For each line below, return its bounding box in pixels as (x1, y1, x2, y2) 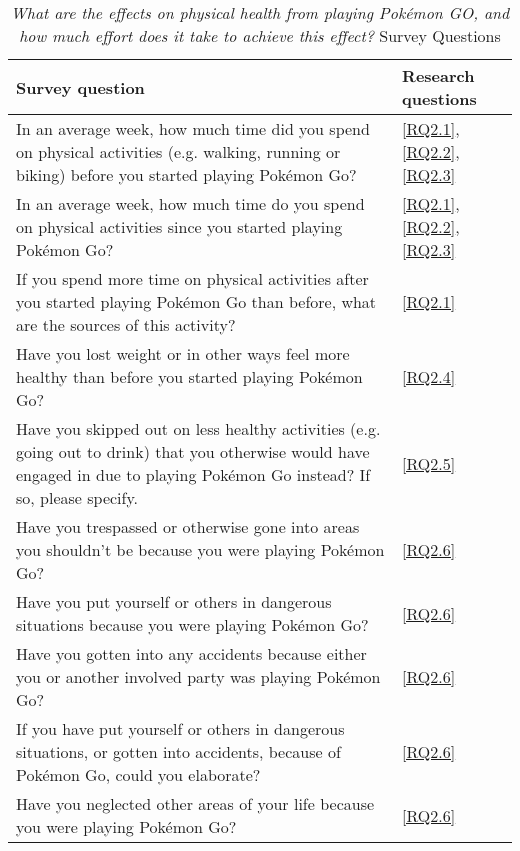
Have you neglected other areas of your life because (16, 792, 375, 815)
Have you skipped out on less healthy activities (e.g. (16, 417, 381, 440)
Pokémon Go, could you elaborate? (16, 763, 261, 786)
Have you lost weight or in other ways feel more (16, 342, 350, 365)
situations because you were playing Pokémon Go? (16, 613, 369, 636)
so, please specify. (16, 486, 139, 509)
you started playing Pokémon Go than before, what (16, 290, 377, 313)
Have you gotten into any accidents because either (16, 642, 367, 665)
